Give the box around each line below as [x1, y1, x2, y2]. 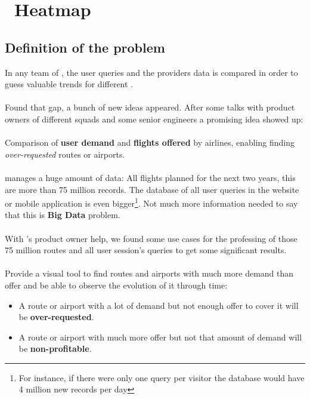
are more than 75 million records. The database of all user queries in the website [5, 183, 299, 195]
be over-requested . [18, 311, 94, 323]
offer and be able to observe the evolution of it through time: [5, 278, 228, 291]
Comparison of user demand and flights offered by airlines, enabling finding [5, 136, 294, 149]
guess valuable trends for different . [5, 78, 134, 90]
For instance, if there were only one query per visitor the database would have [18, 371, 305, 383]
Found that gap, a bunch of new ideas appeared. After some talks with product [5, 101, 295, 113]
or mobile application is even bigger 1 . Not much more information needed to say [5, 195, 298, 209]
